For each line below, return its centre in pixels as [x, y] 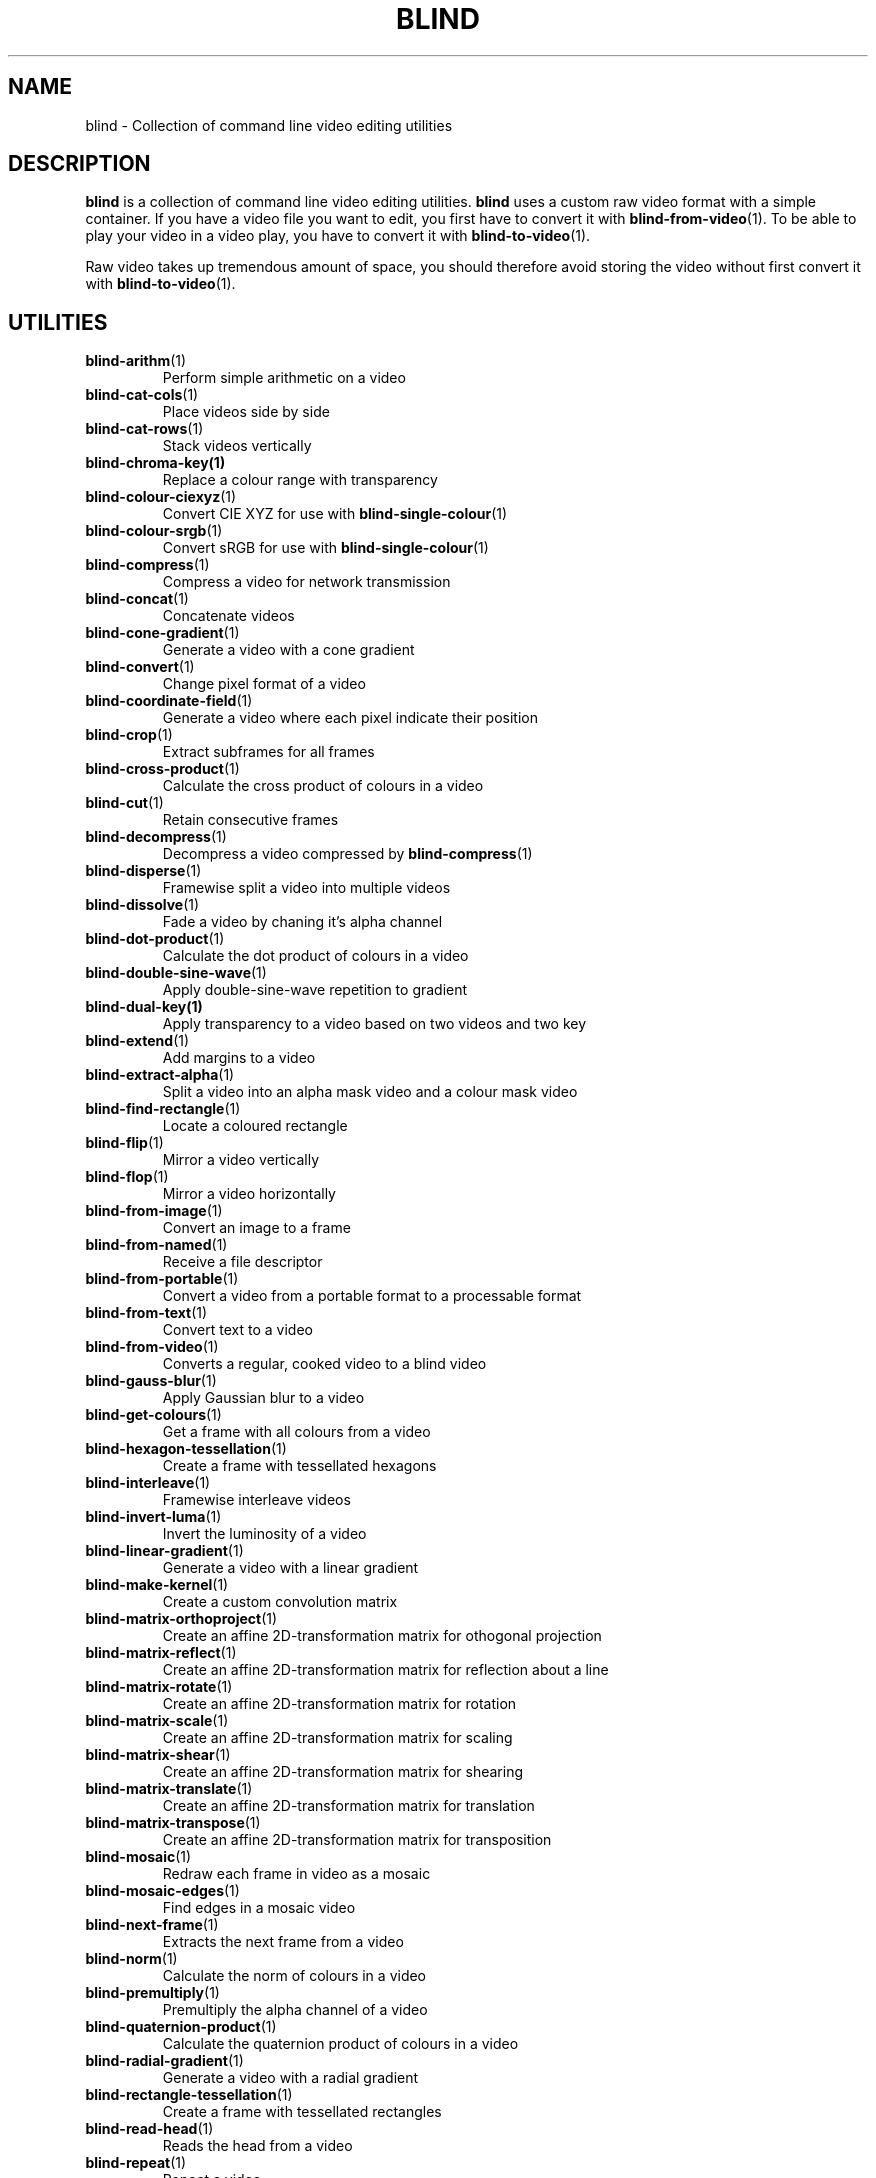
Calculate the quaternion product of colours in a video [340, 2044]
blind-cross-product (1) [162, 769]
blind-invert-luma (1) [153, 1517]
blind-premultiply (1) [152, 1993]
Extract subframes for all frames [268, 752]
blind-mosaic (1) [138, 1857]
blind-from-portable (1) [162, 1279]
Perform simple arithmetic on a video [284, 378]
